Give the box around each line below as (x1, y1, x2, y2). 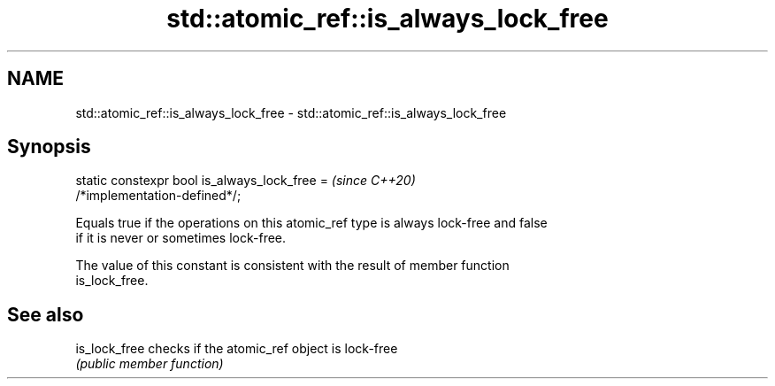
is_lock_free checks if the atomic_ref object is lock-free (75, 341, 398, 357)
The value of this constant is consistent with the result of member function (75, 258, 510, 274)
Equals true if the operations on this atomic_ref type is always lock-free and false (75, 215, 548, 231)
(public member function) (75, 356, 224, 372)
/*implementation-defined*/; (75, 188, 242, 204)
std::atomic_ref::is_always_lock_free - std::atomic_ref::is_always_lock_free (75, 104, 507, 120)
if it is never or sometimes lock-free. (75, 230, 287, 246)
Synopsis (7, 135, 91, 158)
